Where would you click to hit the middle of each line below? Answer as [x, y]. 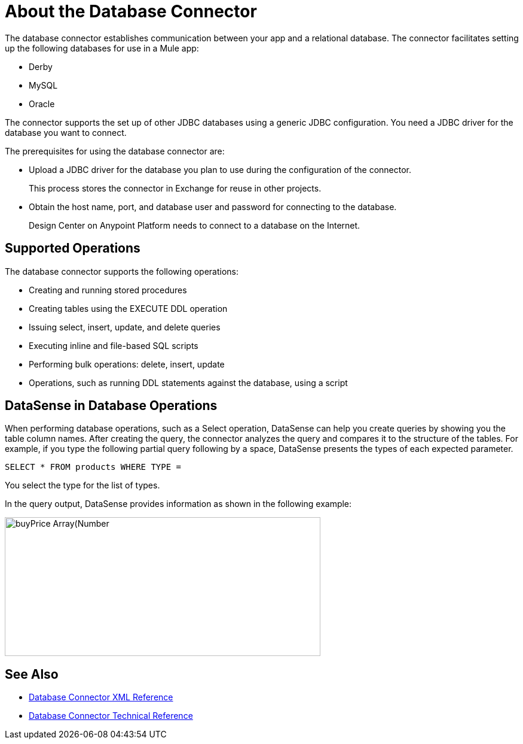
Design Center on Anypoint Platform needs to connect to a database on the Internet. [195, 225]
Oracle [42, 104]
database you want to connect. [66, 132]
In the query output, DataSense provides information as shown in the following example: [178, 504]
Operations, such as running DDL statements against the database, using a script [188, 382]
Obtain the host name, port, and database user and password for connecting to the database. [213, 207]
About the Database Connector [131, 11]
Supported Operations [73, 248]
